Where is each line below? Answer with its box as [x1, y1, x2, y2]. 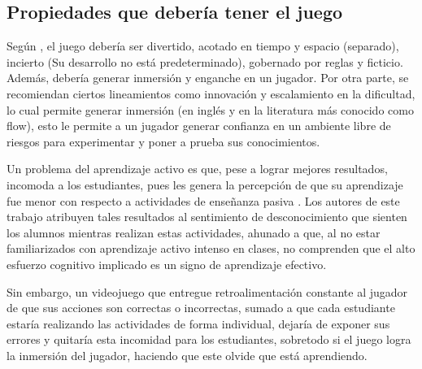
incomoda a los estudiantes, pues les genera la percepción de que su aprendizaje [7, 176, 403, 193]
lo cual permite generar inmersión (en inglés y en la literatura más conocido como [7, 101, 414, 118]
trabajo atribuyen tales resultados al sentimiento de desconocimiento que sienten [7, 208, 407, 225]
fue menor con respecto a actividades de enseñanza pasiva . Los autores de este [7, 192, 400, 209]
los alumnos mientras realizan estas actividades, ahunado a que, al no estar [7, 224, 381, 241]
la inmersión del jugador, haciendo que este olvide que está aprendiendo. [7, 346, 368, 363]
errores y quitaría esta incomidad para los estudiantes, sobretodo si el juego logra [7, 331, 411, 348]
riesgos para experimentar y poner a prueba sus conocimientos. [7, 132, 320, 150]
